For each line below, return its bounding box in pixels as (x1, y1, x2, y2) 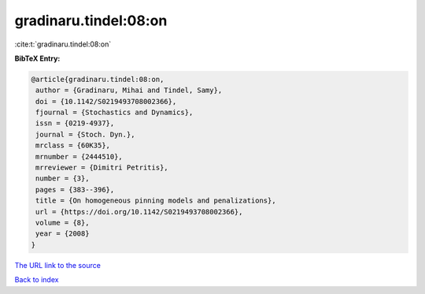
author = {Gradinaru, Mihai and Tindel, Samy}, (35, 86, 223, 95)
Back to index (14, 275, 59, 285)
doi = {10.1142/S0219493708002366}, (35, 97, 177, 106)
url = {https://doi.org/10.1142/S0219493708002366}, (35, 207, 243, 216)
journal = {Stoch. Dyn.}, (35, 130, 135, 139)
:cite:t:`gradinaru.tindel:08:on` (14, 39, 112, 49)
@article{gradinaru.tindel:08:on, (31, 75, 164, 84)
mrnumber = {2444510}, (35, 152, 124, 161)
